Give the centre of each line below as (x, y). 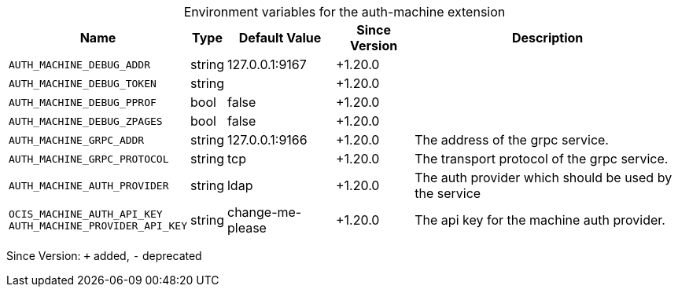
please (247, 228)
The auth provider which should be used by (544, 178)
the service (448, 193)
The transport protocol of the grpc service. (542, 159)
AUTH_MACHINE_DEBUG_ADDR (80, 64)
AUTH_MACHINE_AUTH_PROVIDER (89, 185)
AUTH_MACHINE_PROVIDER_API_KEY (98, 226)
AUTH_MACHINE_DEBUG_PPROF (83, 102)
